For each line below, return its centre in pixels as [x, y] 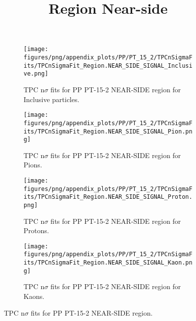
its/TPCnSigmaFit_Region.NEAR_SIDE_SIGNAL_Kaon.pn [108, 263]
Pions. [33, 165]
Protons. [36, 230]
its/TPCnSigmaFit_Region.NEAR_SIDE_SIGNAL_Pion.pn [108, 131]
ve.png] [36, 74]
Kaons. [34, 296]
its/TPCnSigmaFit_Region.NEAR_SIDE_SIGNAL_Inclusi [108, 66]
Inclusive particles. [52, 99]
